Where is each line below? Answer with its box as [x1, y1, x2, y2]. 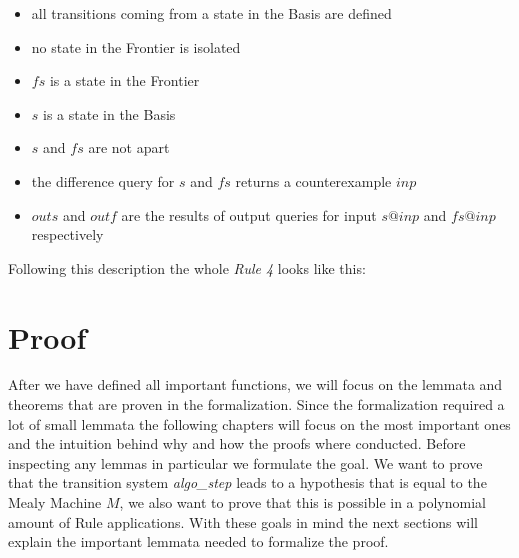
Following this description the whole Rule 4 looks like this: [8, 257, 366, 278]
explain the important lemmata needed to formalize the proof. [8, 531, 389, 552]
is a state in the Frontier [49, 70, 200, 91]
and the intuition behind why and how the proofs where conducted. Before [8, 433, 466, 454]
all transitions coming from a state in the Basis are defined [31, 3, 392, 23]
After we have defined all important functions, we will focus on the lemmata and [8, 374, 503, 395]
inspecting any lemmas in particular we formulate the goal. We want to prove [8, 452, 483, 473]
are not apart [88, 137, 170, 158]
